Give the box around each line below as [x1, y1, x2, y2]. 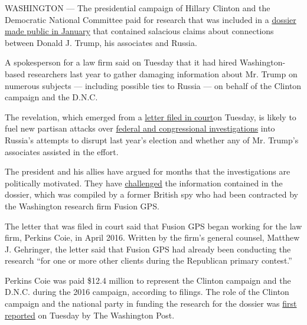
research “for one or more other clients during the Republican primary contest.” [5, 254, 292, 267]
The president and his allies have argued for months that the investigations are [5, 165, 290, 178]
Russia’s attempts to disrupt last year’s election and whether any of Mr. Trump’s [5, 133, 299, 146]
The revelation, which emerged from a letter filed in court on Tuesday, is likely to [5, 110, 296, 123]
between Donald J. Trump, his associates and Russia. [5, 36, 197, 48]
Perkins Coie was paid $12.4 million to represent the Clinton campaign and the [5, 274, 291, 286]
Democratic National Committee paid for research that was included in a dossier [5, 13, 296, 25]
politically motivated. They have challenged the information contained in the [5, 176, 283, 189]
